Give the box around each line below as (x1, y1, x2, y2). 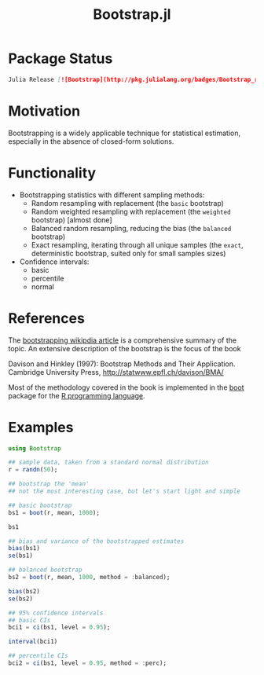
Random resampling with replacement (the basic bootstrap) (31, 198, 224, 207)
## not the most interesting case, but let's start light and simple (8, 487, 241, 496)
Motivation (8, 102, 81, 119)
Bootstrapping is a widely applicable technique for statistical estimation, (8, 128, 241, 138)
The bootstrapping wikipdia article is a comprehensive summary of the (8, 336, 237, 345)
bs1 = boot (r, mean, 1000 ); (8, 508, 101, 516)
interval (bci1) (8, 638, 58, 646)
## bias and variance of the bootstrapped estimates (8, 537, 185, 545)
